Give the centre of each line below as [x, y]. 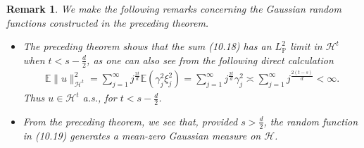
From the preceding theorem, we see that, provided [130, 121]
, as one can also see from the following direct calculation [210, 60]
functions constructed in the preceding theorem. [108, 22]
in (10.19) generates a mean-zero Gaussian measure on [142, 135]
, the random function [311, 121]
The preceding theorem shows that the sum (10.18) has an [147, 46]
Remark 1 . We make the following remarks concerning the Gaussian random [174, 8]
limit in [306, 46]
